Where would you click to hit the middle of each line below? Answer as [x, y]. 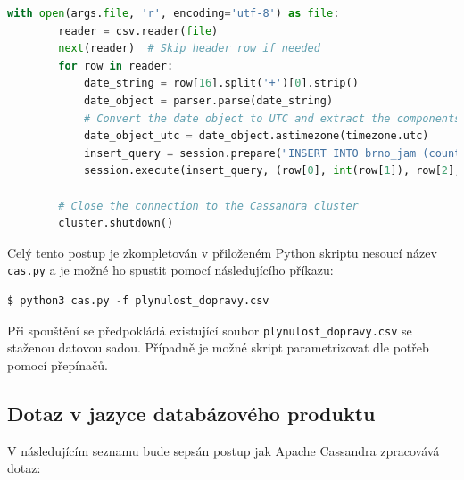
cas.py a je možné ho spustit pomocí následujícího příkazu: [170, 270]
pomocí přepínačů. [58, 364]
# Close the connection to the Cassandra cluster [208, 206]
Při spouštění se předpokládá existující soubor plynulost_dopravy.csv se [210, 330]
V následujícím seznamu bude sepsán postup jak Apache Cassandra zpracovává [224, 450]
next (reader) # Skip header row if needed [189, 49]
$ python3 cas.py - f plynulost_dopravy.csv [138, 300]
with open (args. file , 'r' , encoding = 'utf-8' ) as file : [174, 13]
